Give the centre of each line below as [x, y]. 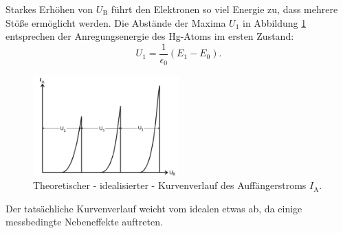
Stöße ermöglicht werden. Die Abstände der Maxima [116, 22]
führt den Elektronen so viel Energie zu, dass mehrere [224, 9]
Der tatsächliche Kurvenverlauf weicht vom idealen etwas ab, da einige [154, 208]
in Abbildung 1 [275, 22]
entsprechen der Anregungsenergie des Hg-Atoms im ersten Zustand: [150, 36]
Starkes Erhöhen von [49, 9]
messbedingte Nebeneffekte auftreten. [84, 222]
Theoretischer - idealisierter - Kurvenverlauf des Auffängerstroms [170, 185]
